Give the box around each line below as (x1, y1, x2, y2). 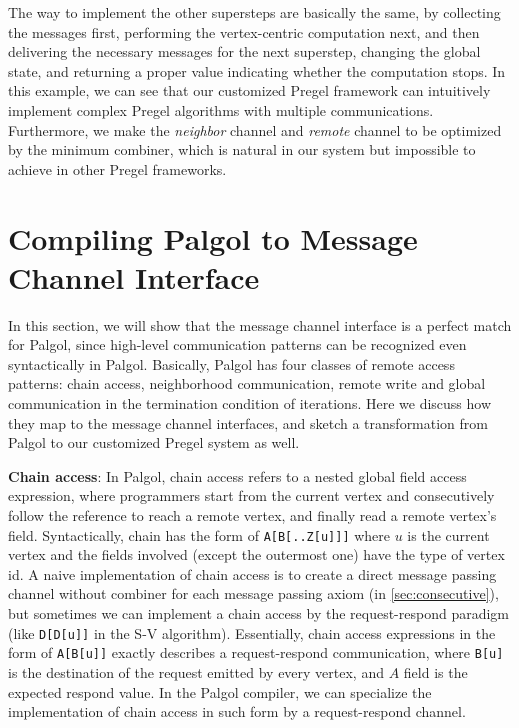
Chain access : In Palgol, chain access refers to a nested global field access (8, 465, 467, 486)
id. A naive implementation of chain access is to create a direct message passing (8, 563, 497, 584)
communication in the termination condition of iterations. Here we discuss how (8, 393, 492, 414)
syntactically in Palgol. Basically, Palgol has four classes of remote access (8, 353, 455, 374)
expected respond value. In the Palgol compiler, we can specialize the (8, 681, 432, 702)
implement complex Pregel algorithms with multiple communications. (8, 99, 434, 120)
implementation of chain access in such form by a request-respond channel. (8, 701, 466, 722)
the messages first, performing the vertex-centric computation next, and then (8, 21, 480, 42)
